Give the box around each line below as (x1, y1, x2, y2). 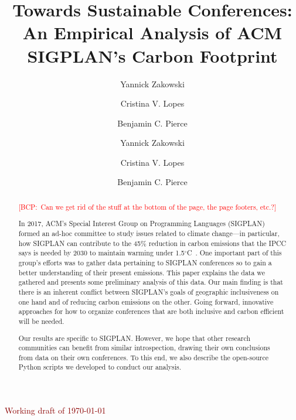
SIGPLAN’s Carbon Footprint (27, 43, 278, 67)
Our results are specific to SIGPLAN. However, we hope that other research (18, 333, 251, 343)
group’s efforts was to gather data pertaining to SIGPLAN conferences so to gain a (18, 258, 272, 268)
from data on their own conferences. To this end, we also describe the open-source (18, 352, 269, 362)
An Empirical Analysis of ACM (22, 21, 283, 45)
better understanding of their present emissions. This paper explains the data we (18, 267, 265, 277)
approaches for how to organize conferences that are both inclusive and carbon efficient (18, 306, 284, 316)
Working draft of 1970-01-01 (5, 404, 106, 416)
